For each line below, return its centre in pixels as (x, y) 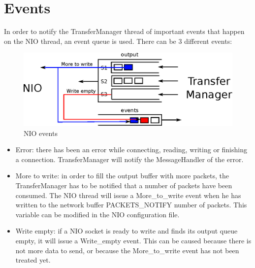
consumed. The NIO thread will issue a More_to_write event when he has (128, 195)
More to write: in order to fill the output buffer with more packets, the (122, 176)
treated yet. (33, 260)
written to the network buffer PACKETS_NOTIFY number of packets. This (131, 205)
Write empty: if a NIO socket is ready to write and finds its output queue (127, 231)
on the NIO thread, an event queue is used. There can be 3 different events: (118, 41)
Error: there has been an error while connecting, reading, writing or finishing (131, 150)
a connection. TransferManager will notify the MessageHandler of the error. (129, 159)
